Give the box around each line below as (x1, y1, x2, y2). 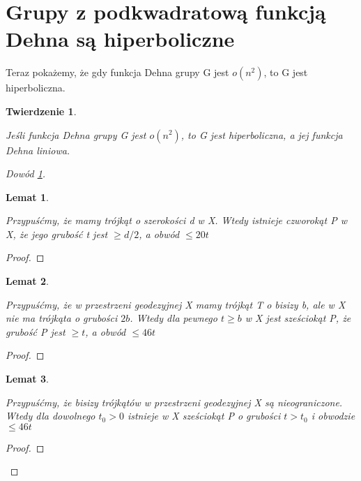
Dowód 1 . (6, 166, 46, 181)
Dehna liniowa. (6, 142, 70, 157)
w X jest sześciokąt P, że (245, 311, 351, 325)
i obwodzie (311, 408, 355, 423)
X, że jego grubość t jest (6, 226, 108, 241)
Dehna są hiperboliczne (6, 24, 235, 53)
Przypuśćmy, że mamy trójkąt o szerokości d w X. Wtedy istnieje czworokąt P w (6, 213, 347, 228)
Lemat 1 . (6, 189, 49, 204)
